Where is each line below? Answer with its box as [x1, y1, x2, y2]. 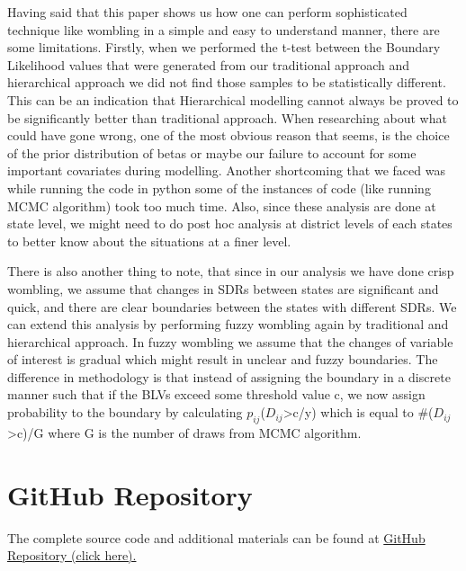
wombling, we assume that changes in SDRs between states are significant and [7, 279, 439, 298]
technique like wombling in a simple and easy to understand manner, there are [7, 20, 440, 39]
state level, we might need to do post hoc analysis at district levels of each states [7, 214, 453, 233]
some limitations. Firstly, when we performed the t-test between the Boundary [7, 38, 441, 57]
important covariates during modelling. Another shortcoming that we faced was [7, 161, 445, 180]
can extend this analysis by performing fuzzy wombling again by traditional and [7, 315, 449, 334]
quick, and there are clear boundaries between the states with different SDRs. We [7, 297, 457, 316]
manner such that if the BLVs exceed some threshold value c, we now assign [7, 385, 426, 404]
